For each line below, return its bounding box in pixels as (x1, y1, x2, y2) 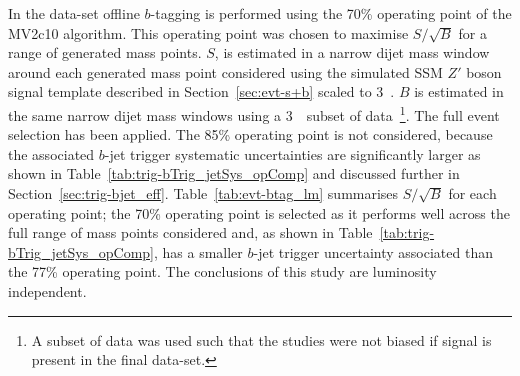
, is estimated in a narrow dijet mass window (214, 42, 490, 63)
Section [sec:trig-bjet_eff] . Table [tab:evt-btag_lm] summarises (8, 183, 399, 203)
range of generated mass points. (8, 42, 202, 63)
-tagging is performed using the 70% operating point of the (150, 3, 512, 23)
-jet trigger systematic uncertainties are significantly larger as (104, 143, 481, 164)
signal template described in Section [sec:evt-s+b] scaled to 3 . (8, 81, 395, 102)
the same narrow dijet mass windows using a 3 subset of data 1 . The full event (8, 101, 500, 125)
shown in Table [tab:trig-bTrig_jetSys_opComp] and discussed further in (8, 163, 460, 184)
